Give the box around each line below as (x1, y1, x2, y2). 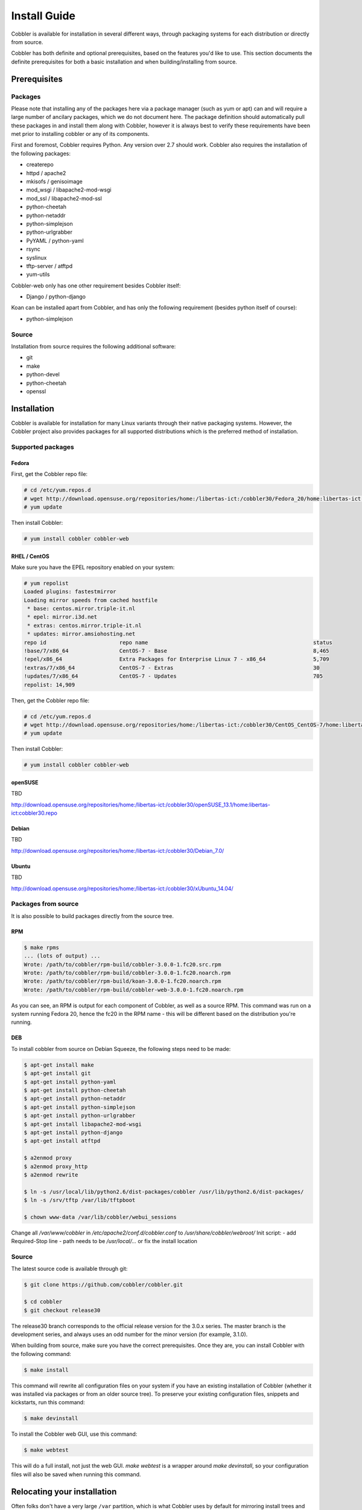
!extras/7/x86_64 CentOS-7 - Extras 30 (24, 664, 320, 671)
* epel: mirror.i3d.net (27, 614, 98, 620)
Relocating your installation (11, 1486, 117, 1497)
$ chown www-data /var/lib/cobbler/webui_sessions (24, 1213, 177, 1220)
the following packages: (11, 150, 71, 157)
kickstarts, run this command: (11, 1399, 85, 1406)
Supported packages (11, 443, 75, 451)
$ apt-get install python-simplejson (24, 1104, 136, 1111)
